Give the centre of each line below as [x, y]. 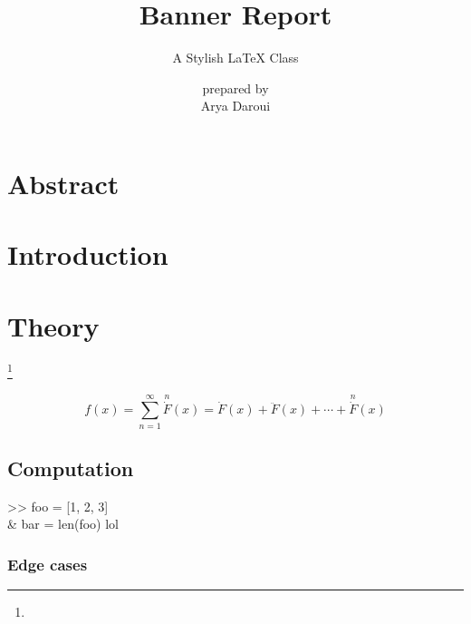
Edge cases [48, 564]
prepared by [235, 88]
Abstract [63, 183]
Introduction [88, 254]
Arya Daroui [235, 106]
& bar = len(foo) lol [63, 524]
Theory [53, 325]
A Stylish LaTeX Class [235, 58]
